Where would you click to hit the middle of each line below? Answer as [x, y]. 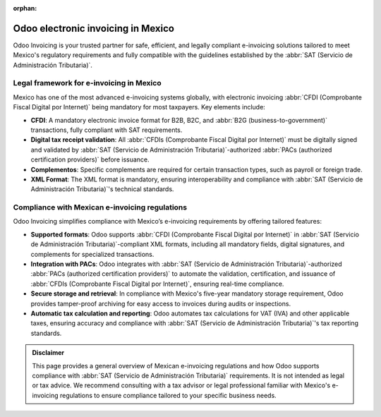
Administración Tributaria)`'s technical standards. [102, 189]
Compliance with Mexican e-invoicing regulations [100, 207]
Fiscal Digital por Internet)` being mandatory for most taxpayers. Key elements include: [139, 107]
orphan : [25, 8]
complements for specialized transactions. [92, 254]
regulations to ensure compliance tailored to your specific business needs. [168, 395]
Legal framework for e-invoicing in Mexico [87, 83]
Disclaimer [48, 353]
